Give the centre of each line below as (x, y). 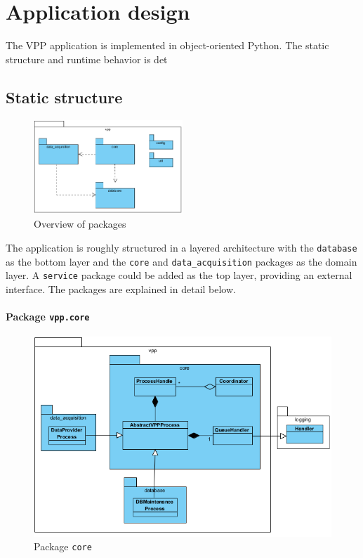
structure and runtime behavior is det (87, 59)
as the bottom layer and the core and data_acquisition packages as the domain (181, 261)
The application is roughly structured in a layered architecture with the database (181, 247)
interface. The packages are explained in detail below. (121, 288)
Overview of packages (80, 224)
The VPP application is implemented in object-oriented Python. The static (167, 45)
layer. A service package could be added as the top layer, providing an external (179, 275)
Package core (63, 546)
